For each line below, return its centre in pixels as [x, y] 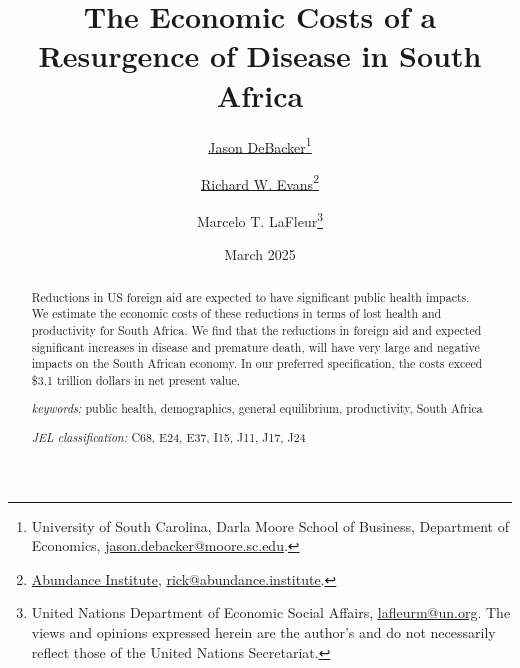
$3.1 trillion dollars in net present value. [136, 379]
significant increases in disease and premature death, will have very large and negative [255, 346]
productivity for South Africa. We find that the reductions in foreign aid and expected [256, 329]
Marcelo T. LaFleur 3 [260, 219]
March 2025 [260, 254]
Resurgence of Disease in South [260, 55]
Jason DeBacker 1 [260, 145]
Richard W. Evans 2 [260, 182]
